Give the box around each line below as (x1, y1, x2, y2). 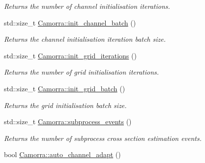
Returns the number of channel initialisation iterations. (4, 1, 170, 11)
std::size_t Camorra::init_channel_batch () (4, 17, 136, 27)
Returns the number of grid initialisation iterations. (4, 67, 159, 77)
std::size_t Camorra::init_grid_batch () (4, 83, 125, 93)
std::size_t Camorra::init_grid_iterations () (4, 50, 137, 60)
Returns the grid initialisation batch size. (4, 100, 127, 110)
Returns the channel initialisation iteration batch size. (4, 34, 166, 44)
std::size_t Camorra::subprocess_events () (4, 116, 132, 127)
